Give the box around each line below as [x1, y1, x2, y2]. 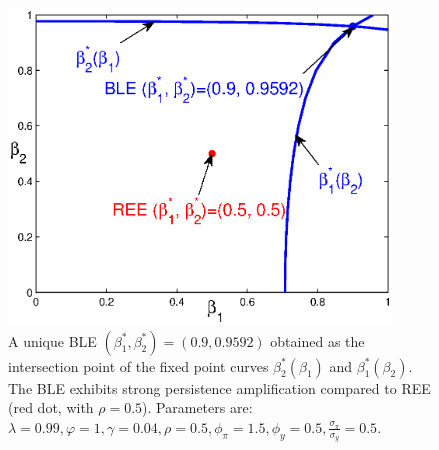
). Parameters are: [142, 397, 253, 418]
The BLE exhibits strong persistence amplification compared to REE [8, 377, 431, 398]
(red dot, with [8, 397, 94, 418]
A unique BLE [8, 330, 97, 351]
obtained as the [270, 330, 365, 351]
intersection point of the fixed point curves [8, 355, 269, 376]
